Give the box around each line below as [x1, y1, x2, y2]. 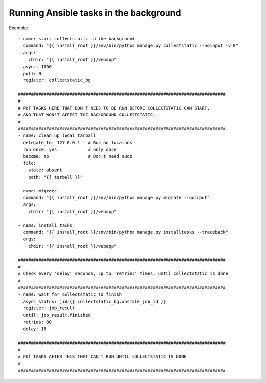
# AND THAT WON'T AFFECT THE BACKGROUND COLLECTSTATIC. [18, 112, 156, 118]
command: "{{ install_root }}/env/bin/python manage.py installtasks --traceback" [23, 230, 229, 235]
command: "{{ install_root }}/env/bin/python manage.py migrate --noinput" [23, 195, 210, 200]
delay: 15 [23, 326, 47, 332]
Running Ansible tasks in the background [9, 7, 182, 18]
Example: [9, 25, 28, 31]
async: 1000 [23, 64, 52, 69]
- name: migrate [18, 188, 57, 193]
